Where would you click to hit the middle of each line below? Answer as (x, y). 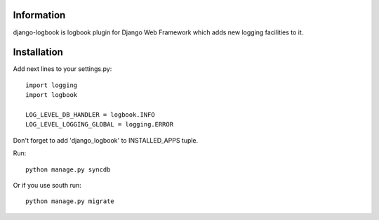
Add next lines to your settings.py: (62, 69)
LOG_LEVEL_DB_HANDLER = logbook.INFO (91, 115)
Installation (38, 52)
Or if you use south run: (47, 185)
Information (39, 15)
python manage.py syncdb (68, 169)
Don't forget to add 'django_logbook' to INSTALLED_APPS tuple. (106, 140)
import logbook (52, 95)
